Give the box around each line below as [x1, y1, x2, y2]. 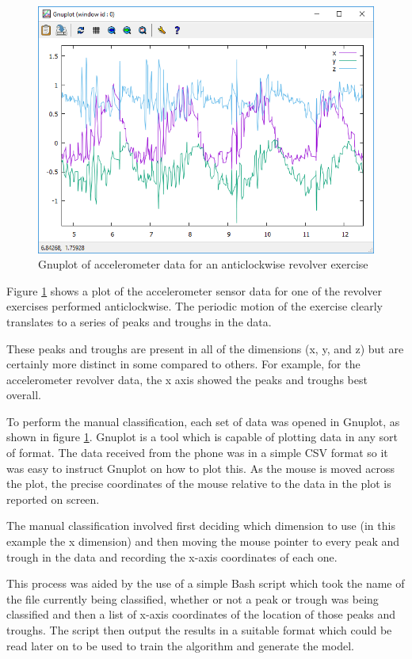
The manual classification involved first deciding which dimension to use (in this [6, 517, 395, 534]
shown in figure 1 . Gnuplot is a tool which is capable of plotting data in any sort [6, 429, 399, 445]
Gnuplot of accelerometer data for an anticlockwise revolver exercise [38, 256, 368, 272]
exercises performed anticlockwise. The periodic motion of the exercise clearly [6, 298, 383, 314]
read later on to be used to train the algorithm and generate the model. [6, 637, 354, 653]
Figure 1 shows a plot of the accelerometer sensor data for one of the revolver [6, 282, 382, 299]
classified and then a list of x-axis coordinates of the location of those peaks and [6, 606, 395, 623]
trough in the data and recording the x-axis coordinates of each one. [6, 548, 338, 565]
